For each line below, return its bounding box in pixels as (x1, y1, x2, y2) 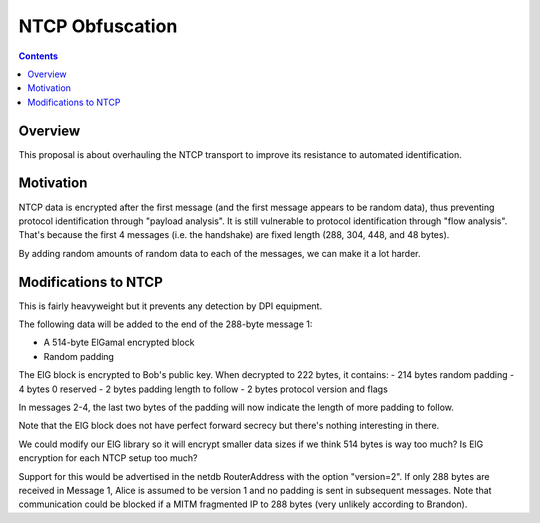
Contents (18, 50, 59, 62)
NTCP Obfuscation (18, 15, 178, 37)
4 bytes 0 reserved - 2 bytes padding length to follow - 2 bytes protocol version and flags (18, 383, 389, 395)
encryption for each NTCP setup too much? (18, 452, 199, 464)
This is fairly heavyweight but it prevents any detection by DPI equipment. (18, 300, 323, 312)
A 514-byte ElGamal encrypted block (43, 336, 195, 349)
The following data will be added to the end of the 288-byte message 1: (18, 318, 313, 330)
